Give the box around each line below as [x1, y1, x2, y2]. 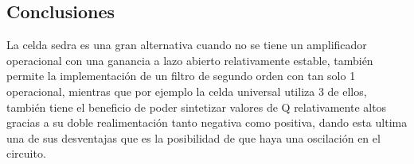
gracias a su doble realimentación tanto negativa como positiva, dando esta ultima [6, 114, 408, 131]
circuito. [6, 145, 46, 162]
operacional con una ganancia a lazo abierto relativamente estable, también [6, 51, 373, 68]
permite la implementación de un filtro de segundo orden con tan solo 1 [6, 67, 356, 84]
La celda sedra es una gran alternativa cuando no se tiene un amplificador [6, 36, 367, 53]
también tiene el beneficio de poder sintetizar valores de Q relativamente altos [6, 98, 387, 115]
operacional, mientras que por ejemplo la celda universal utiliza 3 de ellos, [6, 82, 367, 99]
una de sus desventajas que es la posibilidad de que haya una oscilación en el [6, 129, 381, 146]
